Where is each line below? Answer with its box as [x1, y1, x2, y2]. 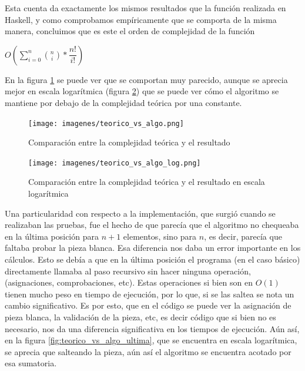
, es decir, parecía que [204, 230, 282, 242]
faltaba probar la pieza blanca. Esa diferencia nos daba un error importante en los [5, 241, 301, 254]
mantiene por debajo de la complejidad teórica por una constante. [5, 96, 242, 108]
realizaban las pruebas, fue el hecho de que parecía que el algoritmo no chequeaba [5, 218, 299, 231]
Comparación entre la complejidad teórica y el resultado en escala [28, 175, 265, 188]
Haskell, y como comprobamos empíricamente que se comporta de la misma [5, 13, 277, 25]
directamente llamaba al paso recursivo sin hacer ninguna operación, [5, 264, 251, 277]
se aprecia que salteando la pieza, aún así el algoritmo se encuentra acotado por [5, 345, 291, 357]
